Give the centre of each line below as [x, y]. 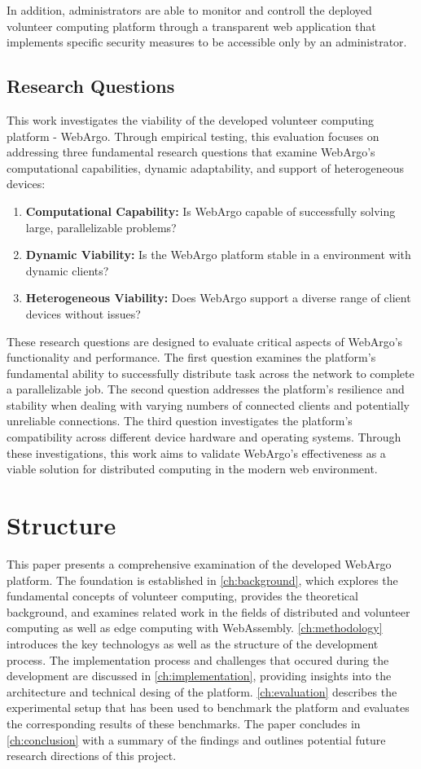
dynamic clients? [67, 270]
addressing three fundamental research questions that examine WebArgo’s [191, 152]
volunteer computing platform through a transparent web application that [191, 26]
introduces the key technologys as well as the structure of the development [193, 643]
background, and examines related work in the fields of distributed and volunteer [208, 611]
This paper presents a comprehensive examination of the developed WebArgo [199, 563]
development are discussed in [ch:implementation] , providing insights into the [199, 676]
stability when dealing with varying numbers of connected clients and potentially [208, 404]
